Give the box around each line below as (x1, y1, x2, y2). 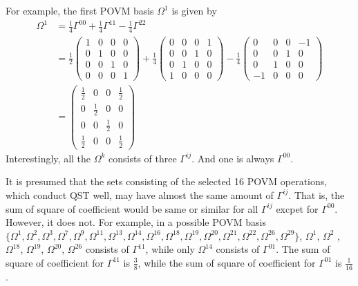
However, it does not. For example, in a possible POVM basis (6, 215, 266, 229)
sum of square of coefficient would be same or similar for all (6, 201, 258, 216)
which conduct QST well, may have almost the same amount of (6, 187, 274, 202)
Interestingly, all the (6, 151, 91, 165)
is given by (171, 3, 217, 17)
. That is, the (288, 187, 345, 202)
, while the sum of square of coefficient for (138, 255, 316, 269)
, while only (145, 242, 195, 256)
